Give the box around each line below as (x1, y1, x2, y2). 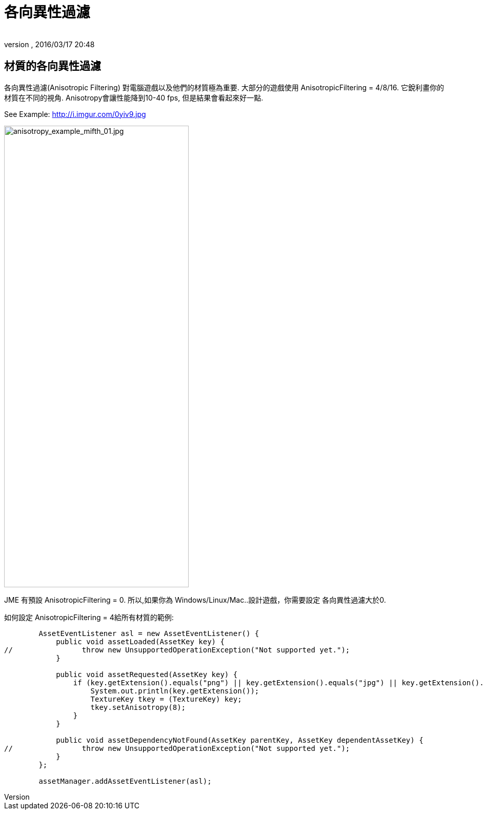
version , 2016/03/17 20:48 (4, 39, 95, 49)
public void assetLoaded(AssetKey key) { (56, 637, 225, 646)
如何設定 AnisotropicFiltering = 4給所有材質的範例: (4, 612, 174, 622)
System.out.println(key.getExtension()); (90, 686, 259, 695)
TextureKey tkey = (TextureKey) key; (90, 694, 242, 703)
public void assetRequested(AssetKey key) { (56, 670, 238, 679)
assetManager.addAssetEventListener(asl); (38, 777, 212, 785)
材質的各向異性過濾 (4, 59, 101, 73)
